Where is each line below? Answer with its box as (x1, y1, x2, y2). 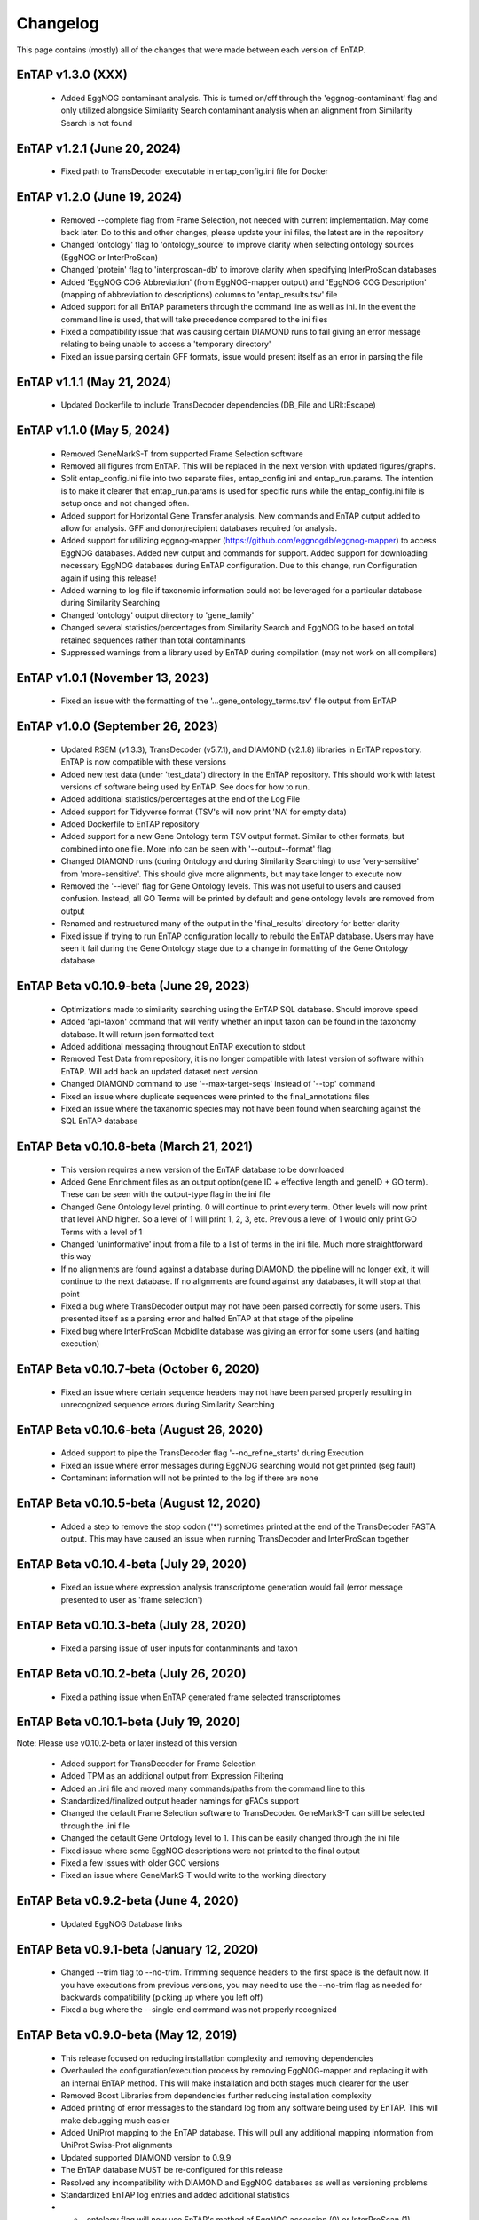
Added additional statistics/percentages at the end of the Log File (60, 794, 301, 805)
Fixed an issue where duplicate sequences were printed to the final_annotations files (60, 1090, 370, 1101)
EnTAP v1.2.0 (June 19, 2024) (16, 189, 182, 204)
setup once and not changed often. (60, 498, 190, 509)
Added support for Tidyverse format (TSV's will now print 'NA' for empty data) (60, 806, 348, 817)
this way (60, 1251, 92, 1262)
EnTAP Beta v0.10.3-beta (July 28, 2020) (16, 1617, 247, 1633)
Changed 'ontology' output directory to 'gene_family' (60, 609, 255, 621)
